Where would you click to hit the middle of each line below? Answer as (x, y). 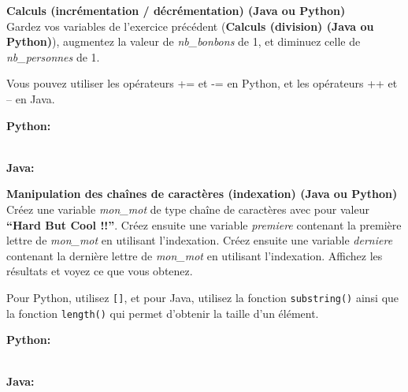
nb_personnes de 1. (53, 56)
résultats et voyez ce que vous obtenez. (100, 271)
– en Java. (31, 98)
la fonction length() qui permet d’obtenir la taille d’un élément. (163, 313)
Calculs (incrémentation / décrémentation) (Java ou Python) (176, 10)
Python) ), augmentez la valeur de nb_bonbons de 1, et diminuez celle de (184, 41)
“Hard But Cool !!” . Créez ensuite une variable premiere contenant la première (204, 224)
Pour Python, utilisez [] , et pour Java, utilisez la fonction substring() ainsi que (203, 297)
